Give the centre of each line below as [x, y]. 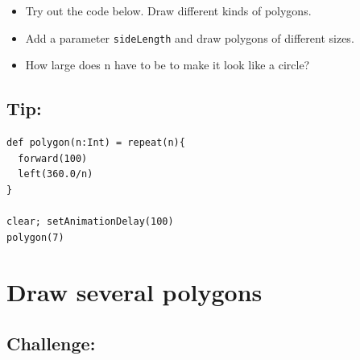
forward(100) [53, 158]
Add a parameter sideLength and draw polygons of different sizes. [190, 37]
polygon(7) [35, 237]
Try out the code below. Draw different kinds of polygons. [168, 10]
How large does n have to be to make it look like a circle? [168, 65]
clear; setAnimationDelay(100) [90, 222]
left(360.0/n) [56, 174]
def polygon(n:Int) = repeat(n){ [96, 143]
